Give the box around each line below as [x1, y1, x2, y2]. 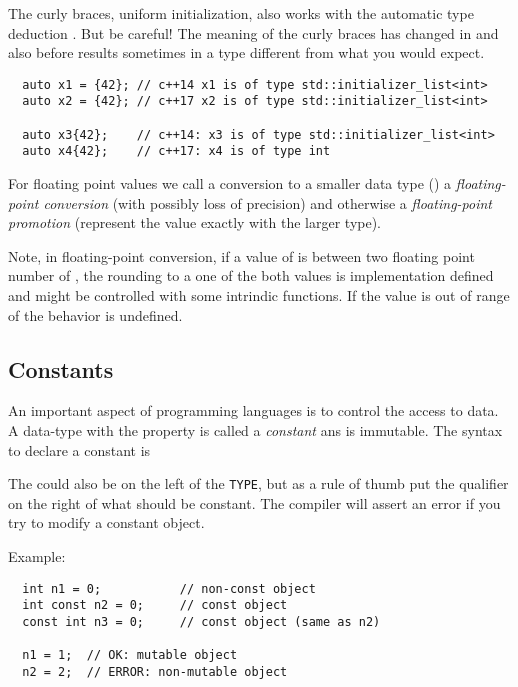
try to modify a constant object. [8, 512, 205, 533]
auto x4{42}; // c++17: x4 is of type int [22, 144, 331, 159]
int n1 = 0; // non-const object [22, 581, 316, 596]
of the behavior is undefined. [8, 304, 183, 325]
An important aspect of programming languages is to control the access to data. [8, 400, 499, 421]
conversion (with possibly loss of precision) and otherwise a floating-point [43, 192, 492, 213]
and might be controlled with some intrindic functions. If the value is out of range [8, 285, 510, 306]
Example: [8, 546, 66, 567]
